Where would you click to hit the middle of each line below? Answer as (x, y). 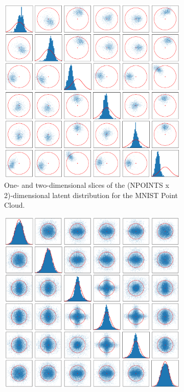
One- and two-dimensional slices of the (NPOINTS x (87, 185)
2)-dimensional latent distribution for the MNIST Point (91, 195)
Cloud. (15, 205)
